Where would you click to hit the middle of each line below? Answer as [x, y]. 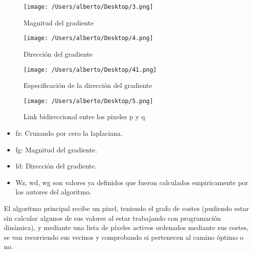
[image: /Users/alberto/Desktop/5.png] [88, 101]
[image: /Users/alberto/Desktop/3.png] [88, 7]
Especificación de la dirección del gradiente [88, 85]
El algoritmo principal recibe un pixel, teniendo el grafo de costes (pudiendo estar [126, 208]
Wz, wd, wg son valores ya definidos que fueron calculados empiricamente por [132, 182]
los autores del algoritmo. [53, 192]
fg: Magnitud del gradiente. [56, 149]
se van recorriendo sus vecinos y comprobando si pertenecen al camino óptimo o [124, 237]
